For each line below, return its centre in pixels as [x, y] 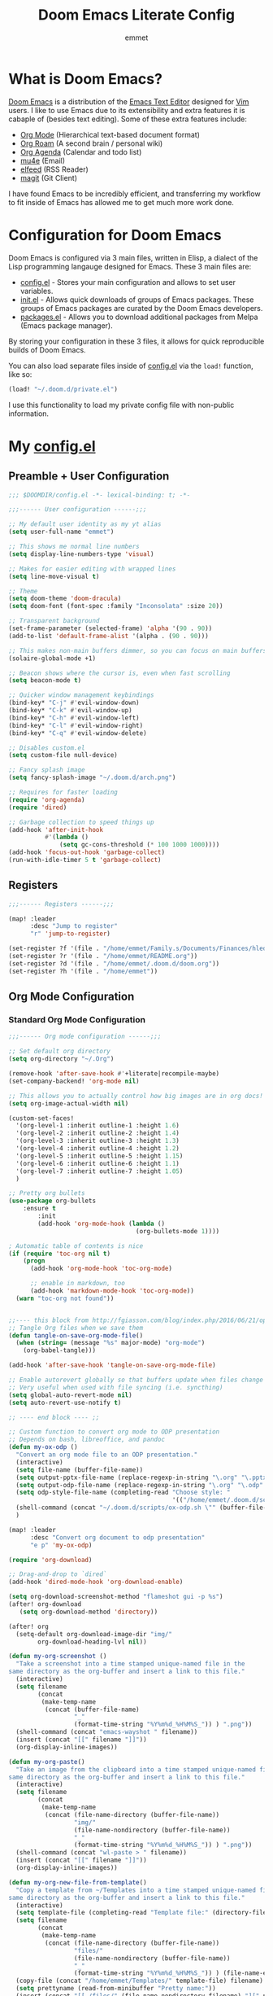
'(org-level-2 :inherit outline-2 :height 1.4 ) [98, 1133]
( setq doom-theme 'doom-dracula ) [65, 599]
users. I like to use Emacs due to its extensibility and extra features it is [127, 110]
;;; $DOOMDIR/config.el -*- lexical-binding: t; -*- [100, 495]
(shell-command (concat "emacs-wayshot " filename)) [107, 1732]
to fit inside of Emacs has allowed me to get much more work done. [121, 202]
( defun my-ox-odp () [43, 1447]
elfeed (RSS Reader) [54, 169]
